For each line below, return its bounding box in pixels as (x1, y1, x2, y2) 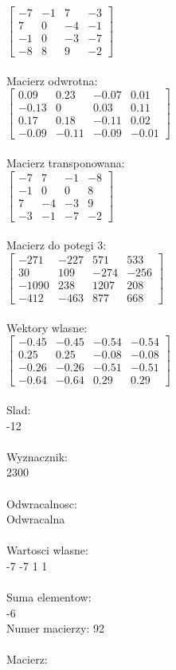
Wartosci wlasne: (6, 542, 88, 558)
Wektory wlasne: (6, 319, 88, 335)
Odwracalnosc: (6, 495, 77, 511)
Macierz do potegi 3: (6, 237, 107, 253)
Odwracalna (6, 511, 65, 527)
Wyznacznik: (6, 448, 68, 464)
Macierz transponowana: (6, 155, 125, 171)
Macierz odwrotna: (6, 72, 98, 88)
